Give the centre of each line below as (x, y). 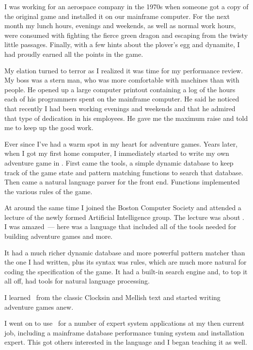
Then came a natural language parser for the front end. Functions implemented (122, 182)
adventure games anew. (39, 307)
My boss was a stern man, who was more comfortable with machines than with (122, 80)
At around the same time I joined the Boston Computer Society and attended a (123, 208)
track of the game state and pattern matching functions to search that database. (124, 172)
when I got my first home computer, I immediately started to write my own (117, 153)
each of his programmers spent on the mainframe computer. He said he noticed (122, 99)
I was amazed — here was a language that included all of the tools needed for (120, 226)
